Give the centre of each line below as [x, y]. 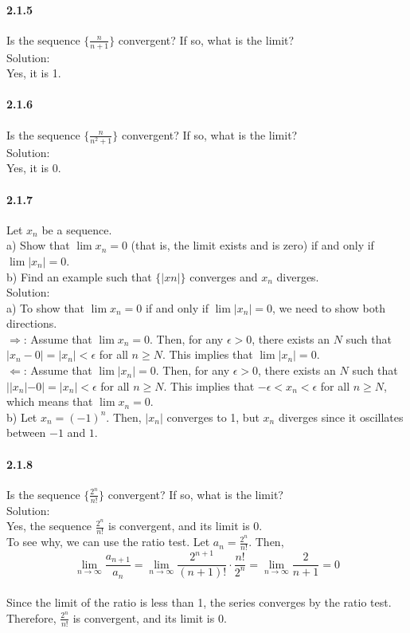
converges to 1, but [213, 417]
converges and [224, 276]
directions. [32, 323]
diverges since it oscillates [341, 417]
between [26, 432]
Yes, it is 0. [34, 168]
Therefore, [31, 617]
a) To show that [46, 307]
